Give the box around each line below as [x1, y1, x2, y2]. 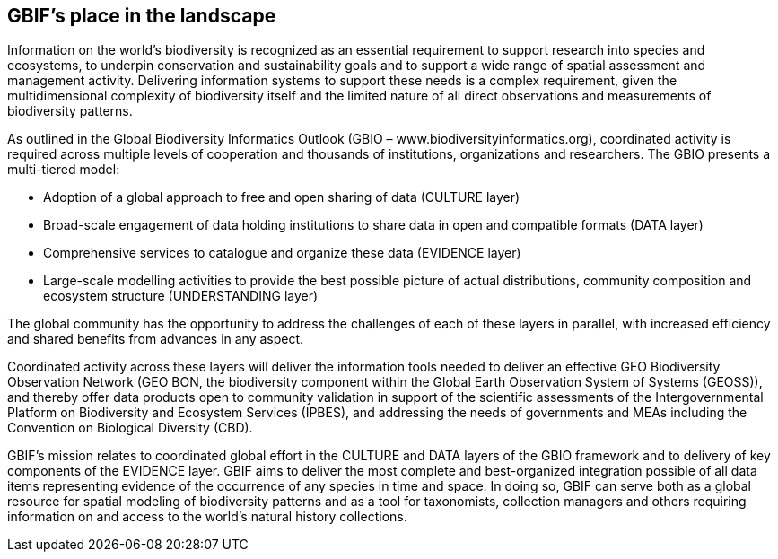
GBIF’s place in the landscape [7, 4, 276, 27]
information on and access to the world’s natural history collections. [7, 509, 407, 525]
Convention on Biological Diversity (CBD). [7, 420, 253, 436]
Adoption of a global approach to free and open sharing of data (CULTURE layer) [43, 189, 520, 205]
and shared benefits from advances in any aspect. [7, 331, 304, 347]
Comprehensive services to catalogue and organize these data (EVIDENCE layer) [43, 245, 521, 261]
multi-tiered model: [7, 162, 120, 178]
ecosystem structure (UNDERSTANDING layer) [43, 288, 319, 304]
